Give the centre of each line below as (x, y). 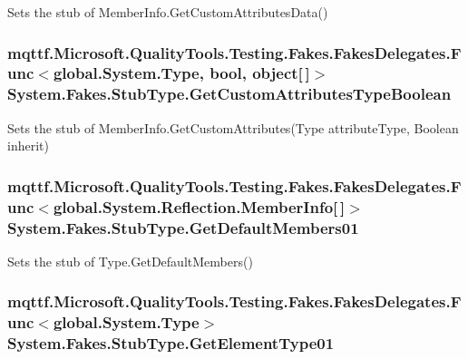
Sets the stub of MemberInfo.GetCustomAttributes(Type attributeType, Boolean (233, 127)
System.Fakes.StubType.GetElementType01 (171, 343)
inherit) (28, 146)
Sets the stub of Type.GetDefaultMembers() (130, 261)
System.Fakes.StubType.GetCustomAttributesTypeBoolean (229, 94)
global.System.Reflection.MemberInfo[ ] (199, 206)
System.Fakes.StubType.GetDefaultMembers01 (183, 227)
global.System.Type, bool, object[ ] (181, 73)
